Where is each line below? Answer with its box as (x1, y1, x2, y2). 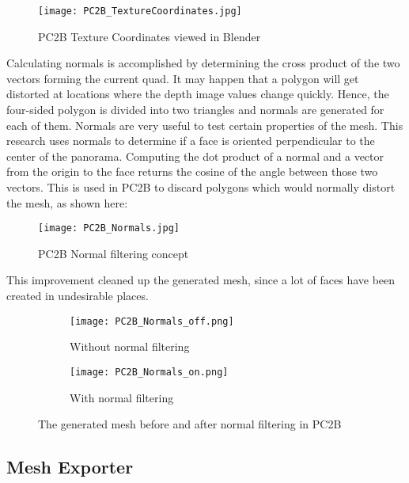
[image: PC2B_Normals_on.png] (70, 366, 229, 378)
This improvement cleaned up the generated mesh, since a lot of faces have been (6, 272, 396, 288)
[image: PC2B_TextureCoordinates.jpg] (38, 6, 242, 17)
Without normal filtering (70, 338, 190, 355)
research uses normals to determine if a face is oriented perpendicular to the (6, 132, 375, 149)
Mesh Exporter (6, 454, 134, 479)
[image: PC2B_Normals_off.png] (70, 315, 234, 327)
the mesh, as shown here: (6, 194, 128, 211)
